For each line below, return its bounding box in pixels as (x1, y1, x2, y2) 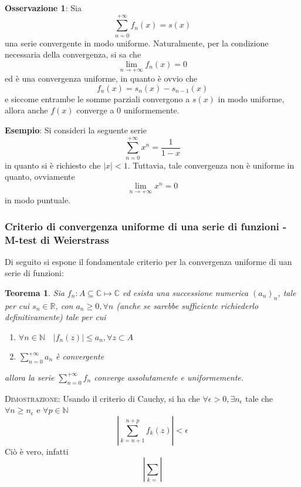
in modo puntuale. (5, 194, 71, 206)
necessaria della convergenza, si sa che (5, 48, 141, 61)
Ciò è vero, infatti (5, 445, 69, 457)
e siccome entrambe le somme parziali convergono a (5, 92, 190, 105)
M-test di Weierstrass (5, 232, 109, 247)
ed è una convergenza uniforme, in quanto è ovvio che (5, 72, 198, 85)
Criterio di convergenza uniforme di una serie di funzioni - (5, 219, 287, 233)
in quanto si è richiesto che (5, 159, 101, 171)
